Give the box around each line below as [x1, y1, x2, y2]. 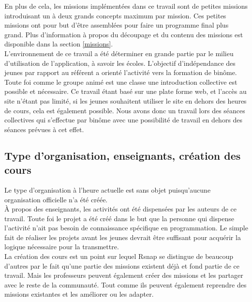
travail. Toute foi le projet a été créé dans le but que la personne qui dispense [4, 213, 234, 223]
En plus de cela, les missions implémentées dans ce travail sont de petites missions [4, 1, 248, 11]
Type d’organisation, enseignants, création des [4, 148, 241, 163]
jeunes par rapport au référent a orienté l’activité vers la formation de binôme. [4, 67, 237, 77]
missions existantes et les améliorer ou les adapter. [4, 289, 154, 299]
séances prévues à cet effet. [4, 124, 84, 134]
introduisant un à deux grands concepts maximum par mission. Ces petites [4, 10, 226, 20]
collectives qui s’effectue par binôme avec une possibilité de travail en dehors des [4, 115, 243, 125]
